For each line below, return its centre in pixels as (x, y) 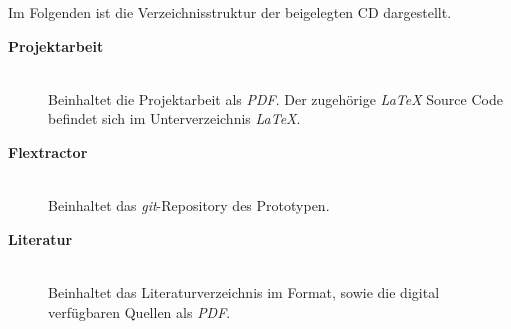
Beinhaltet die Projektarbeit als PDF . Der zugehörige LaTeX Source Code (275, 98)
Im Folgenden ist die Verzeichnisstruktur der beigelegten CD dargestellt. (230, 12)
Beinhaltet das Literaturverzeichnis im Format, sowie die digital (244, 291)
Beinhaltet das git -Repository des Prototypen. (189, 205)
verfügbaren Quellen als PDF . (139, 311)
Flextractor (48, 151)
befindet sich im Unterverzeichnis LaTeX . (174, 118)
